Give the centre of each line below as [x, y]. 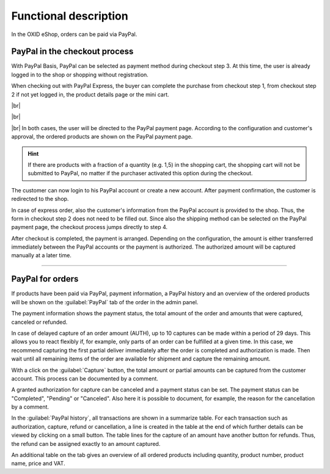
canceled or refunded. [39, 322]
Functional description [70, 16]
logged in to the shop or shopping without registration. [80, 75]
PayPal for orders [45, 279]
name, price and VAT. [38, 464]
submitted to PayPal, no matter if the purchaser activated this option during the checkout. [140, 173]
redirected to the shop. [40, 199]
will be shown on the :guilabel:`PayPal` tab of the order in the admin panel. [105, 302]
